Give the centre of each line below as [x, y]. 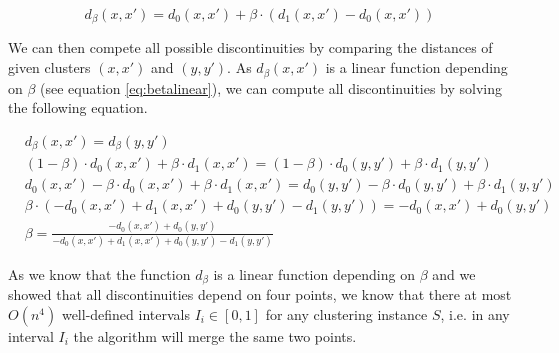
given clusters [49, 67]
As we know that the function [99, 273]
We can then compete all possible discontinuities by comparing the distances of [250, 47]
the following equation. [78, 107]
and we [454, 273]
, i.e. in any [475, 313]
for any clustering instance [346, 313]
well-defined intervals [125, 313]
